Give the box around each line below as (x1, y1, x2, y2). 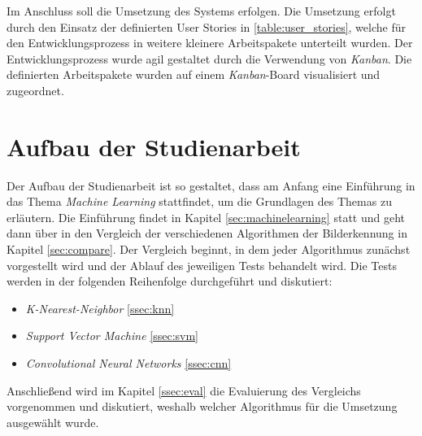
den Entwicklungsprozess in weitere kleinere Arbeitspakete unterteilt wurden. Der (7, 34, 413, 51)
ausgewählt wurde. (7, 413, 99, 430)
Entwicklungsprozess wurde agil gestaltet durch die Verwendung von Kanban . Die (7, 50, 412, 67)
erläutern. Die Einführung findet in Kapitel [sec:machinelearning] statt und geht (7, 208, 406, 225)
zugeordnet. (7, 81, 64, 98)
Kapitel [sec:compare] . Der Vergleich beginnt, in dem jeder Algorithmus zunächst (7, 241, 411, 258)
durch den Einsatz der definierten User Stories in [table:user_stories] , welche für (7, 18, 406, 35)
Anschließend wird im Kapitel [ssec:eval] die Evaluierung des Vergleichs (7, 381, 361, 399)
